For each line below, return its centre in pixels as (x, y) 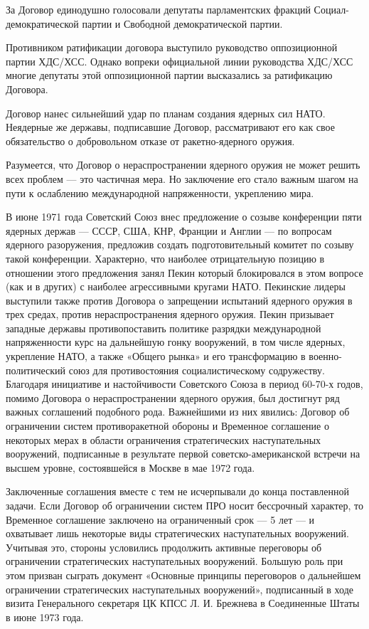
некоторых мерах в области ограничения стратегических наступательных (164, 439)
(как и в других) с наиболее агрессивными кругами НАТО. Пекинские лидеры (176, 286)
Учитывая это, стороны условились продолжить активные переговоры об (164, 547)
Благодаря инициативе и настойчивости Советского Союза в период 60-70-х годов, (184, 384)
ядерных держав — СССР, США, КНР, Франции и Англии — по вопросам (169, 230)
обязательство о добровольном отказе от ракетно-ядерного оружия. (150, 141)
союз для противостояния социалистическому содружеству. (197, 370)
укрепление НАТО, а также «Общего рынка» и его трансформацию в (156, 356)
